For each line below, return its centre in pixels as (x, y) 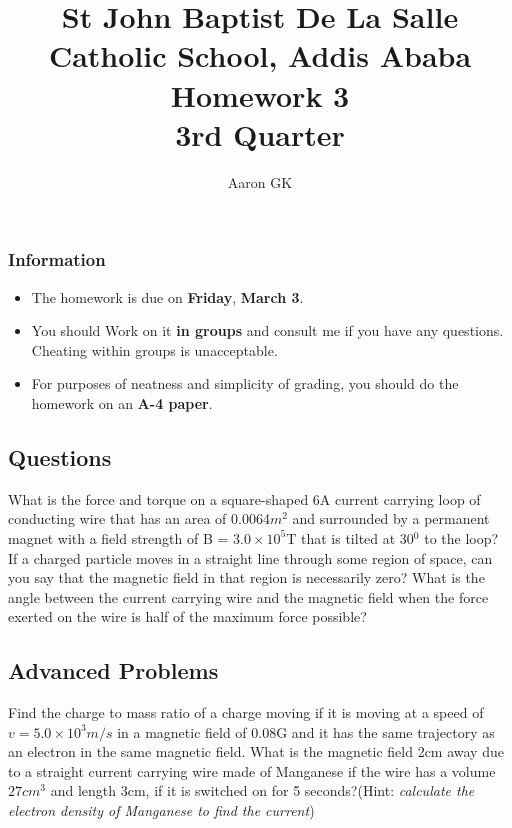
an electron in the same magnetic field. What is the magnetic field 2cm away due (256, 751)
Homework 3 (260, 94)
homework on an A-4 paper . (122, 402)
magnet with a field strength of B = (118, 537)
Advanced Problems (113, 670)
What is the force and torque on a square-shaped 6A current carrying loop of (244, 498)
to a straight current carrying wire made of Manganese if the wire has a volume (252, 770)
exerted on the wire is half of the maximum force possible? (187, 616)
